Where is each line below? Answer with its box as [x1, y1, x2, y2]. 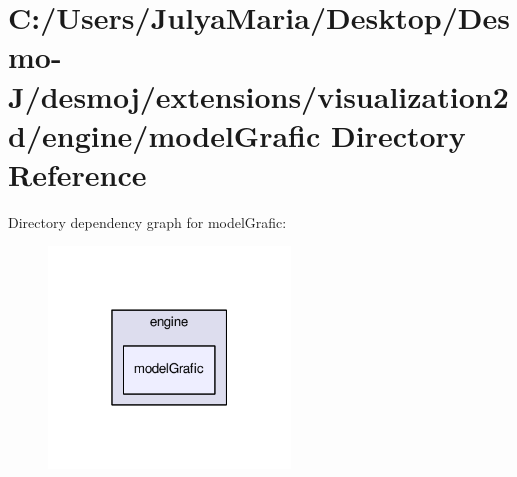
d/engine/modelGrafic [8, 114, 321, 155]
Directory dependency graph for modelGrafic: [8, 211, 287, 232]
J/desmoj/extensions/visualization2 [8, 75, 509, 116]
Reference [8, 153, 147, 194]
